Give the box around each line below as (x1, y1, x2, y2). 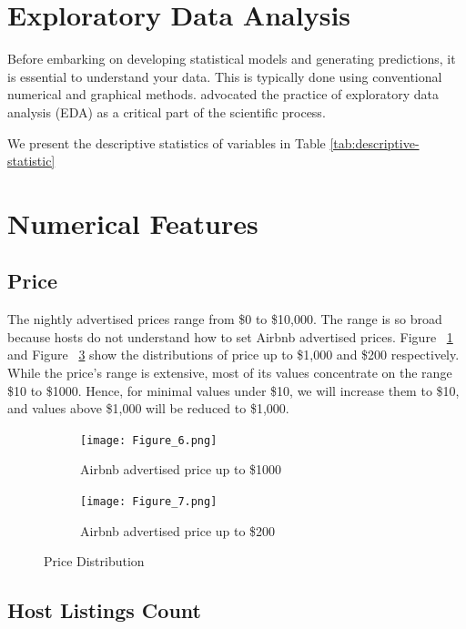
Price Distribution (44, 552, 145, 571)
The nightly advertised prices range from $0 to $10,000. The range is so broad (7, 309, 442, 329)
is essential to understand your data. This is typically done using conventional (7, 66, 442, 86)
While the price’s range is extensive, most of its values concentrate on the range (7, 363, 452, 382)
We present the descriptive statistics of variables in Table (7, 133, 326, 152)
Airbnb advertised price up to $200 (80, 521, 276, 540)
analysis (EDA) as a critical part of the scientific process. (7, 102, 326, 121)
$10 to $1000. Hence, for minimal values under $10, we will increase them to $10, (7, 380, 460, 400)
